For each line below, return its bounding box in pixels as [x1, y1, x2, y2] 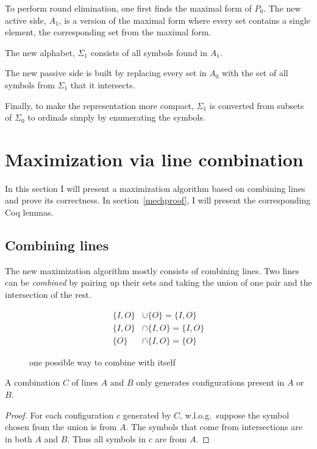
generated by [123, 408, 171, 421]
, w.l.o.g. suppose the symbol [180, 408, 290, 421]
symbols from [5, 78, 55, 91]
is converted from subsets [209, 99, 304, 111]
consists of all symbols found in [90, 46, 208, 58]
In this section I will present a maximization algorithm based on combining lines [5, 182, 305, 194]
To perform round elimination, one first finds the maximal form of [5, 2, 252, 14]
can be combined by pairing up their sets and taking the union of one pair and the [5, 276, 312, 289]
